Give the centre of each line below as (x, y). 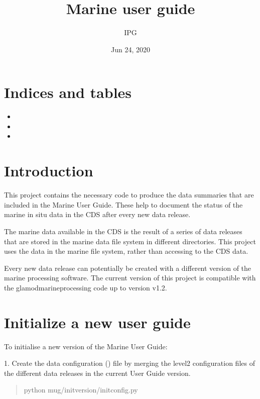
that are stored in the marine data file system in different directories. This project (130, 241)
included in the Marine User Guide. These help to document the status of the (123, 204)
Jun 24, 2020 (131, 49)
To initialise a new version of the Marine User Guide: (86, 346)
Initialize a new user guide (97, 322)
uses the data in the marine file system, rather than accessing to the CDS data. (126, 251)
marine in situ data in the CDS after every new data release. (97, 214)
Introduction (49, 171)
